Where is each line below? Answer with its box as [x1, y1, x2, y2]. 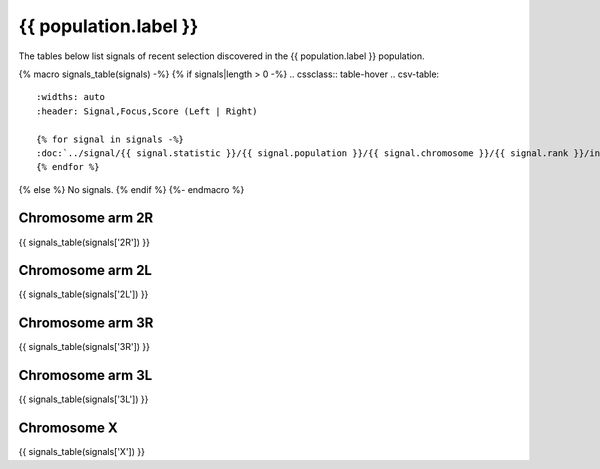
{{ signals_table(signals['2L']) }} [18, 288, 149, 300]
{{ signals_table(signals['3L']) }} [18, 393, 149, 405]
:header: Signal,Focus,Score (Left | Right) [36, 105, 259, 117]
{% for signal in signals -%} [36, 133, 185, 145]
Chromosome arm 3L [18, 367, 153, 384]
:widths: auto [36, 91, 105, 103]
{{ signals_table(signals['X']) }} [18, 446, 145, 458]
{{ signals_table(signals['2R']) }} [18, 236, 150, 248]
